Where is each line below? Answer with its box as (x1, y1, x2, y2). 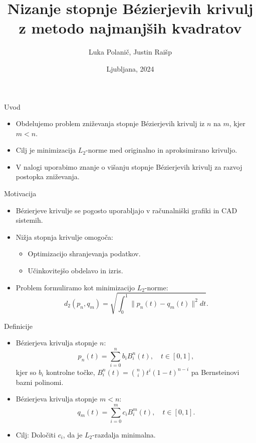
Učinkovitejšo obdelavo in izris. (28, 265, 123, 276)
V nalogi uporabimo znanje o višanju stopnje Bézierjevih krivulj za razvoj (16, 161, 242, 172)
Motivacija (4, 188, 37, 199)
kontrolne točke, (46, 366, 95, 377)
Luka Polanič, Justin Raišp (89, 47, 172, 57)
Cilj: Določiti (16, 429, 56, 439)
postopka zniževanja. (16, 171, 80, 182)
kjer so (16, 366, 37, 377)
